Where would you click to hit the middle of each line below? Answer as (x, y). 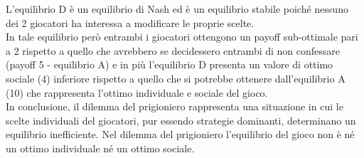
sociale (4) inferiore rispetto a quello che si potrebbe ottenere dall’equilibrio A (176, 78)
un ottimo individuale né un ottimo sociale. (100, 148)
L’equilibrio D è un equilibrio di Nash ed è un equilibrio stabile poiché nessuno (177, 9)
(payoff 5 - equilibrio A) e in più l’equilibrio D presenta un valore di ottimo (170, 64)
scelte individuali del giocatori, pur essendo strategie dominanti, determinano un (181, 120)
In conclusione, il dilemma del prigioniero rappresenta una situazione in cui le (175, 106)
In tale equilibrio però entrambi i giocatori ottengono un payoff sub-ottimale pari (182, 37)
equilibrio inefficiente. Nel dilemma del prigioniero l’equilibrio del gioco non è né (180, 134)
